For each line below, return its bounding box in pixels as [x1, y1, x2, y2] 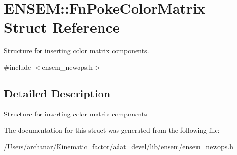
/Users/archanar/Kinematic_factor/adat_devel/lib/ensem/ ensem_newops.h [4, 141, 233, 151]
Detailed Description [4, 85, 111, 100]
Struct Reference [4, 17, 120, 37]
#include [4, 61, 31, 72]
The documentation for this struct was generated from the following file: [4, 125, 220, 135]
